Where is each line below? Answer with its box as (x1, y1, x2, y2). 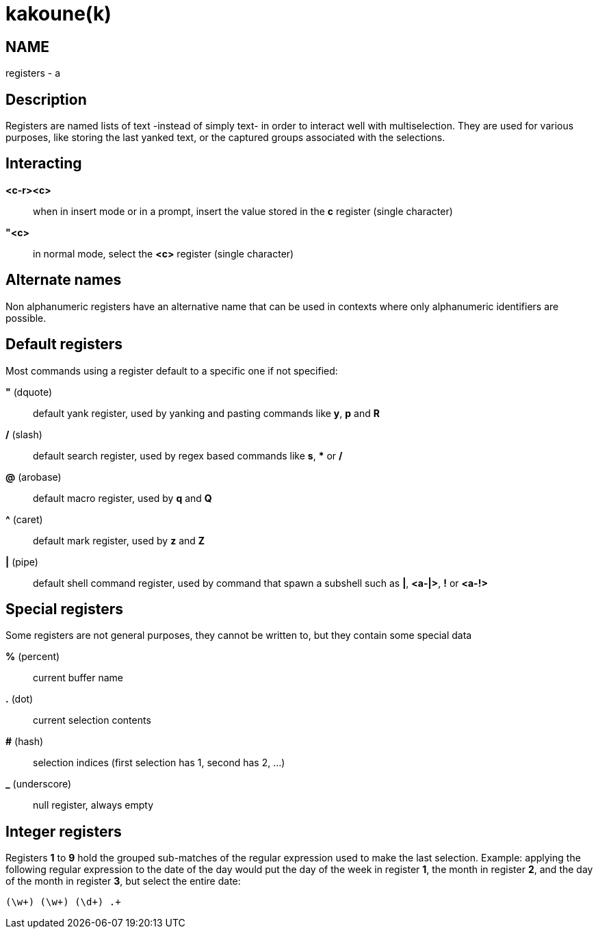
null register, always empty (33, 799, 154, 811)
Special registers (5, 600, 123, 618)
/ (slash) (5, 428, 42, 440)
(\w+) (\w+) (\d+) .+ (5, 896, 121, 908)
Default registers (5, 336, 123, 353)
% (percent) (5, 651, 60, 663)
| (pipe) (5, 555, 38, 568)
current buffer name (33, 672, 123, 684)
